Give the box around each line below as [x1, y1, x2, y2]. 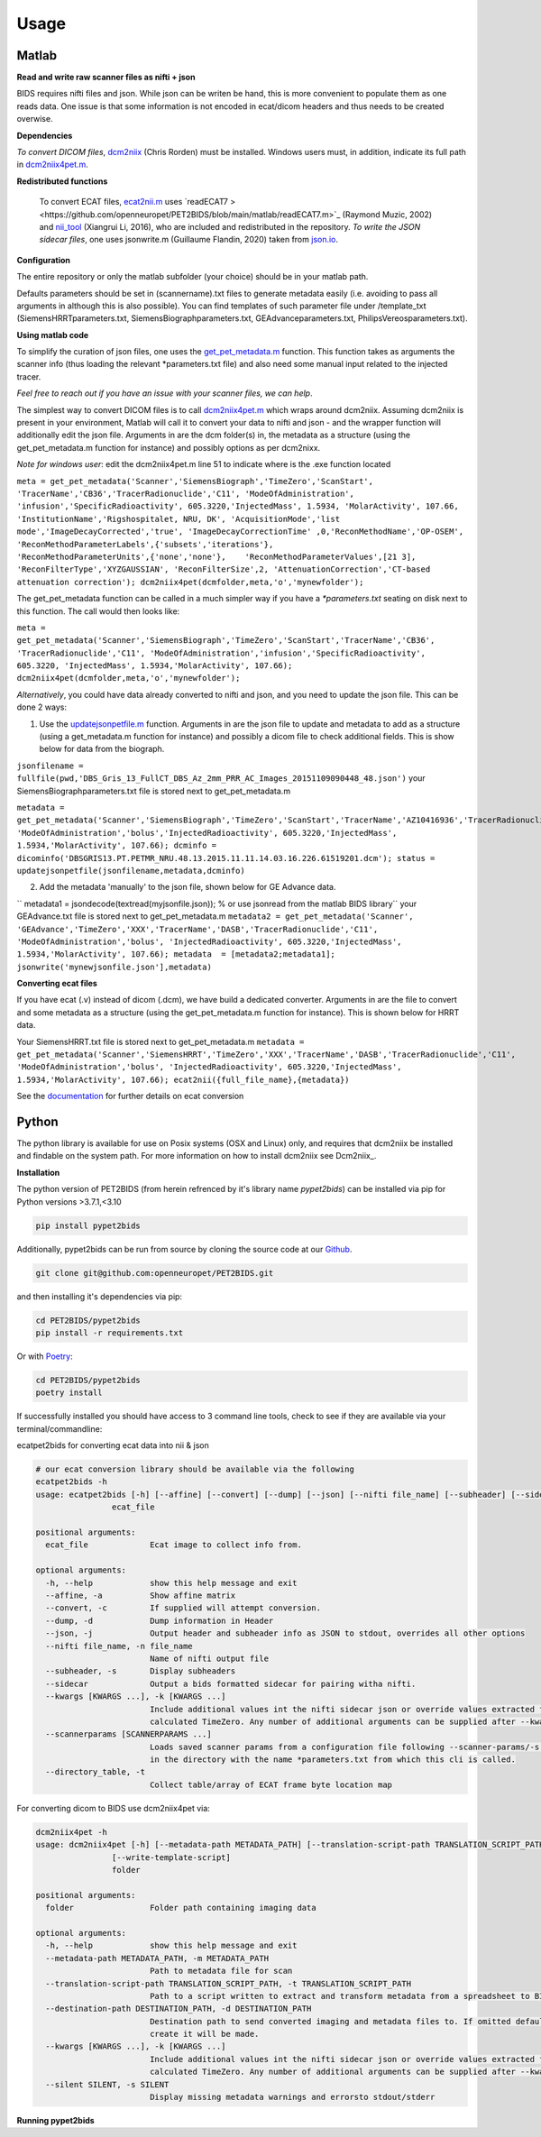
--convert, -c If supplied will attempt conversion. [45, 1603, 322, 1613]
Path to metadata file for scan [149, 1966, 293, 1976]
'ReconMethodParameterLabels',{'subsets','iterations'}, [16, 539, 274, 549]
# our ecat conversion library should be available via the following [35, 1464, 355, 1474]
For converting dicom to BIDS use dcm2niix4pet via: [16, 1802, 211, 1813]
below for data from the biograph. [39, 744, 165, 755]
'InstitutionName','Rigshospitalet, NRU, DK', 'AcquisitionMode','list [16, 514, 341, 524]
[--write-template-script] [111, 1852, 232, 1862]
